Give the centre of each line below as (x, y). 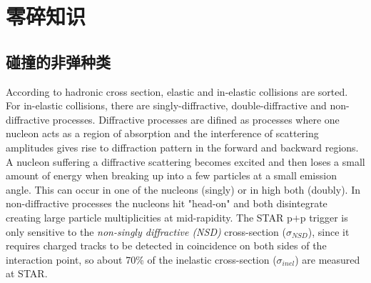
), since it (329, 231)
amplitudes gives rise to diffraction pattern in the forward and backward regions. (182, 147)
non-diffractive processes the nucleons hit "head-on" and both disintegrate (167, 203)
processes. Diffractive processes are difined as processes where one (196, 119)
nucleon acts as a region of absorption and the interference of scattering (162, 133)
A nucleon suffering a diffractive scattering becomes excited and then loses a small (185, 161)
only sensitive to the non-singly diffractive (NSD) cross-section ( (146, 231)
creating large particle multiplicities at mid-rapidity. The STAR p (149, 217)
